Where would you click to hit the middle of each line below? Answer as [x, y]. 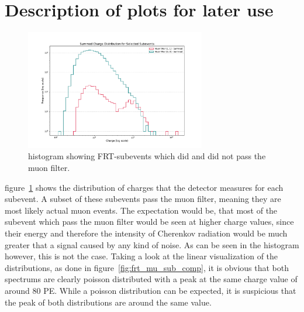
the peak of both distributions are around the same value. [108, 302]
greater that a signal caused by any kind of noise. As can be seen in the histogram [152, 244]
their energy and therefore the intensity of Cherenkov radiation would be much [146, 233]
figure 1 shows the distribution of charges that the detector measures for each [144, 187]
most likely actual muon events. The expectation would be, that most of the [141, 210]
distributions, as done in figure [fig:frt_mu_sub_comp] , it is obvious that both [147, 267]
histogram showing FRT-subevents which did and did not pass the [147, 156]
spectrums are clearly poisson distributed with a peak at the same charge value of [151, 279]
